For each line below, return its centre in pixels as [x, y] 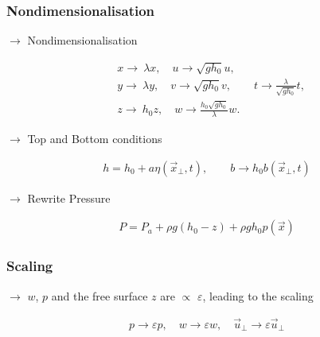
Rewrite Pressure [69, 198]
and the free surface [100, 295]
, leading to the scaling [258, 295]
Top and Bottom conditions [95, 139]
